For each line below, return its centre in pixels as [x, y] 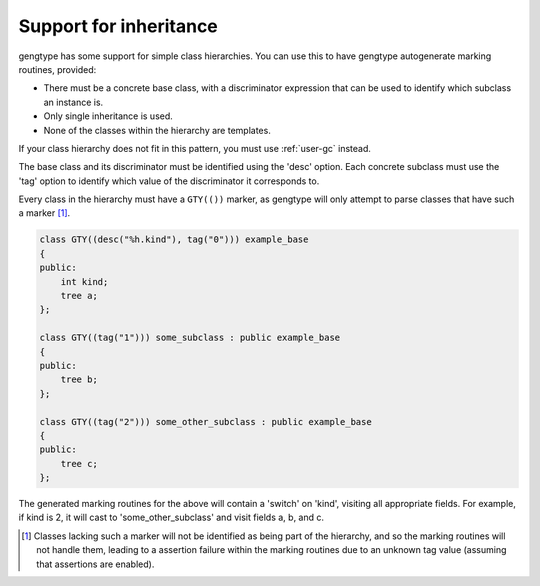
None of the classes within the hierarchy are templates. [157, 130]
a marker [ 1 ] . [44, 213]
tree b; [79, 379]
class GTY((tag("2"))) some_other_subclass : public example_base [205, 421]
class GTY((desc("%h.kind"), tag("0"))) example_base [174, 239]
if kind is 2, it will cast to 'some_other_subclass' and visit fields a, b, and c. [171, 517]
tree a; [79, 295]
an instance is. [73, 102]
